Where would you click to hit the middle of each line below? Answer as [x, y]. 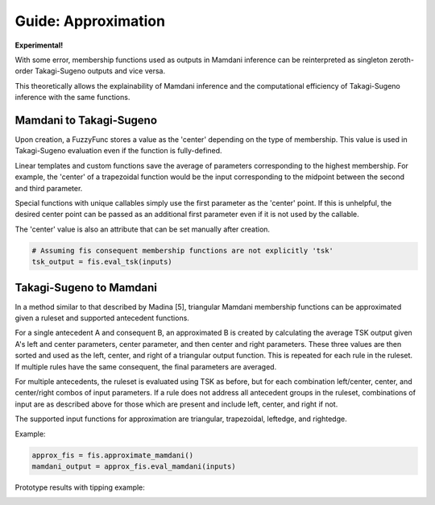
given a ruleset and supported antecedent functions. [102, 318]
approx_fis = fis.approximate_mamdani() [112, 455]
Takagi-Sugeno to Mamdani [86, 288]
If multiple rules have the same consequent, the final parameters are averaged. [146, 366]
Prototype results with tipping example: [80, 487]
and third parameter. [49, 188]
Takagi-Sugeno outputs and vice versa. [100, 71]
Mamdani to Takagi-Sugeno [86, 120]
